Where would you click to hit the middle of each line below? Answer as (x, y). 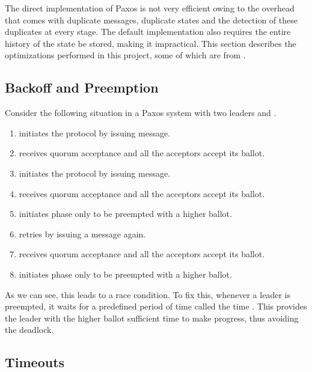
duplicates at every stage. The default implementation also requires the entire (148, 32)
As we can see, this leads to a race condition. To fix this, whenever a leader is (148, 294)
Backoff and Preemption (82, 87)
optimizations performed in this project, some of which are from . (125, 55)
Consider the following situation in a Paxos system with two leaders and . (141, 113)
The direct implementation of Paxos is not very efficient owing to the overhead (150, 8)
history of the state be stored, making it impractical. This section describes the (151, 43)
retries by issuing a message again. (82, 233)
